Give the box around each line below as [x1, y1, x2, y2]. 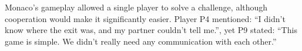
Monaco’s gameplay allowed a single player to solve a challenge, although [5, 1, 268, 13]
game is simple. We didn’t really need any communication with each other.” [5, 35, 277, 47]
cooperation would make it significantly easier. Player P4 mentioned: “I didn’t [5, 12, 286, 24]
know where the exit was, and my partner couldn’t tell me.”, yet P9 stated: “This [5, 24, 297, 36]
